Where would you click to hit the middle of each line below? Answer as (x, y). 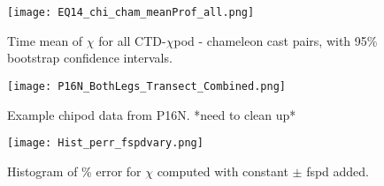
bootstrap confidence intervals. (90, 58)
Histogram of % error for (74, 171)
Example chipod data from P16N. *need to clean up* (152, 114)
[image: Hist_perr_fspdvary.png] (105, 143)
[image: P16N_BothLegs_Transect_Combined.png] (146, 86)
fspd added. (338, 171)
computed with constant (223, 171)
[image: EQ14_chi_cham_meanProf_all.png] (131, 12)
